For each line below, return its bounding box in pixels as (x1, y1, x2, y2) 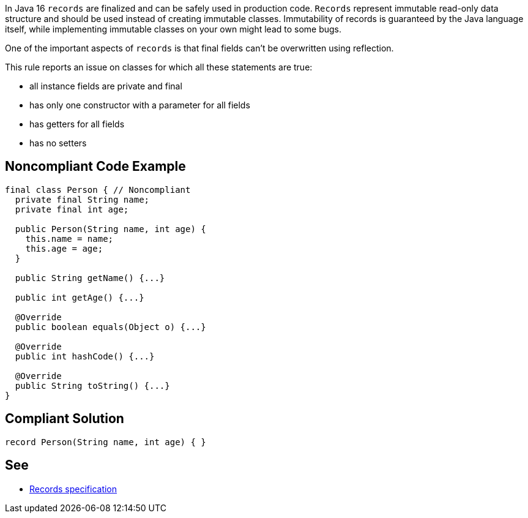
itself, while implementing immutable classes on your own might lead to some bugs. (5, 24, 342, 34)
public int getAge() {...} (15, 292, 144, 302)
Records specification (29, 483, 117, 494)
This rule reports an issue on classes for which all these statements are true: (5, 62, 313, 72)
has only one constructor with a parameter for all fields (29, 100, 250, 110)
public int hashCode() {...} (15, 351, 155, 361)
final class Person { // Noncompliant (5, 184, 191, 195)
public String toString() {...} (15, 380, 170, 391)
